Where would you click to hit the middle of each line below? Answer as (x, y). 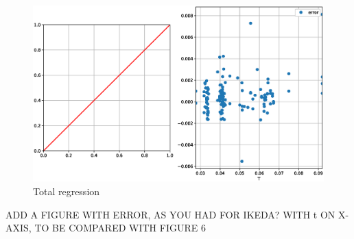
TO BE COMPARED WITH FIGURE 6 (120, 228)
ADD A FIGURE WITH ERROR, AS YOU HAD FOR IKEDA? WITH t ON (170, 214)
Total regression (67, 191)
